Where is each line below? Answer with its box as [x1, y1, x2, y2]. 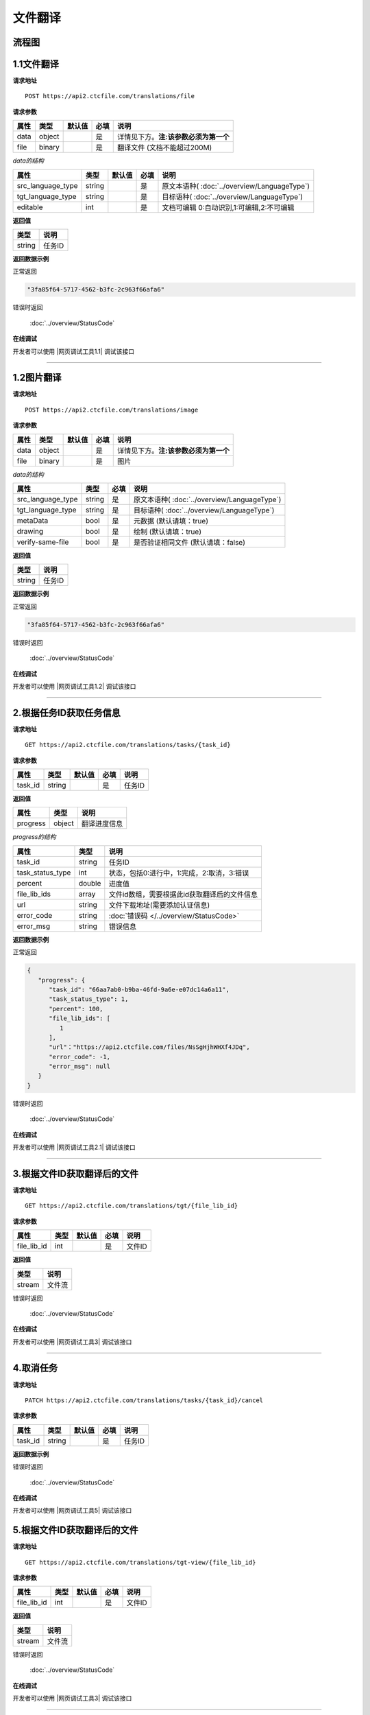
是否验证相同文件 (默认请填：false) [134, 538, 246, 547]
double [78, 878, 101, 888]
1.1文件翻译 [12, 58, 60, 70]
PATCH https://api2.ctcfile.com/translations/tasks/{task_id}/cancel [25, 1396, 264, 1404]
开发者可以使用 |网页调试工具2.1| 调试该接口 [12, 1143, 136, 1152]
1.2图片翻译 [12, 372, 62, 383]
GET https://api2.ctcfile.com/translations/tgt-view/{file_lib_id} [25, 1558, 256, 1566]
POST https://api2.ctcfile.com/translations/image [25, 405, 199, 414]
